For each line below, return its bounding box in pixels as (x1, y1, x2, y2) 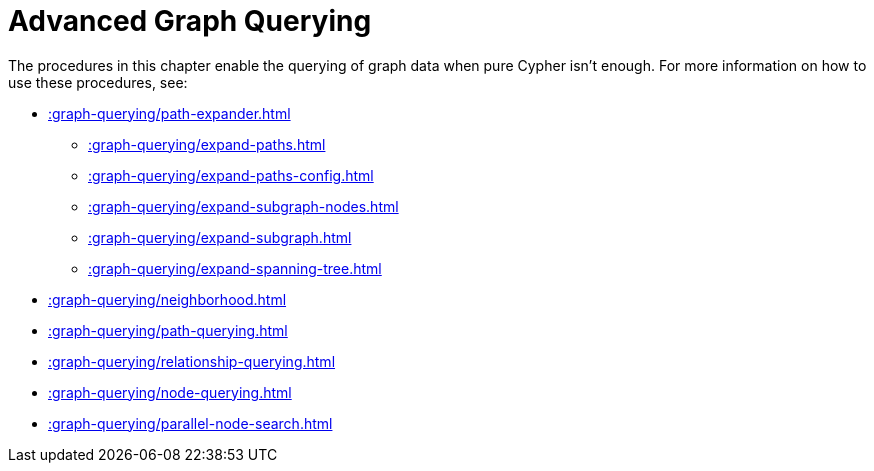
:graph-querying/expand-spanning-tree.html (88, 259, 382, 277)
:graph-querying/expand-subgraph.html (88, 228, 352, 246)
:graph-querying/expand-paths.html (88, 135, 326, 153)
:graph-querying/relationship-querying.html (48, 352, 336, 370)
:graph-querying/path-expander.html (48, 104, 291, 122)
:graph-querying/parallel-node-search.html (48, 414, 333, 432)
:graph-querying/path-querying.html (48, 321, 288, 339)
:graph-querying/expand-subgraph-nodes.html (88, 197, 399, 215)
